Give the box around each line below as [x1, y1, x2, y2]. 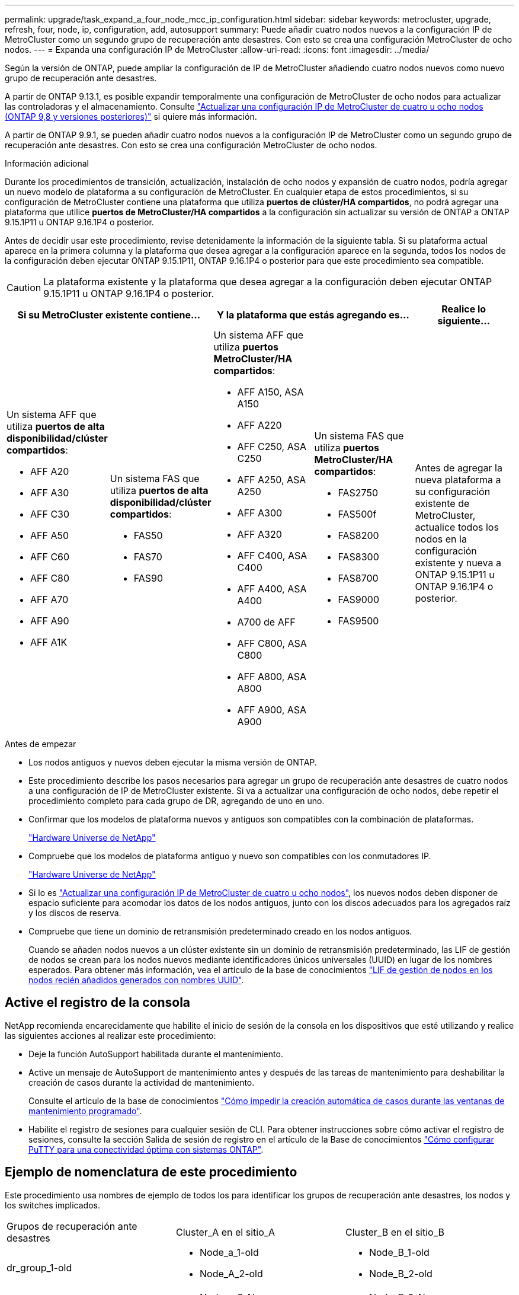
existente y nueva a [415, 557, 501, 569]
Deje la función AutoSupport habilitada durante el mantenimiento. [28, 1048, 283, 1059]
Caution [7, 282, 41, 294]
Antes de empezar [5, 739, 76, 749]
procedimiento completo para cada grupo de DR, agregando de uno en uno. [28, 796, 325, 806]
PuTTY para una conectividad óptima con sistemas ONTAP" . [28, 1144, 264, 1154]
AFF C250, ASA [237, 441, 307, 452]
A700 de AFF [237, 616, 296, 628]
